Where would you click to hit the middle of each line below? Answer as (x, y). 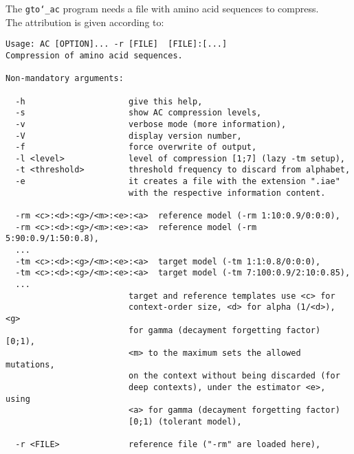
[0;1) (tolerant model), (185, 421)
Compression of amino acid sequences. (94, 55)
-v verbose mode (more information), (151, 124)
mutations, (30, 364)
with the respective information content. (227, 193)
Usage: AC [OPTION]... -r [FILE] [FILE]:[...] (117, 44)
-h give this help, (109, 101)
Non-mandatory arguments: (65, 79)
